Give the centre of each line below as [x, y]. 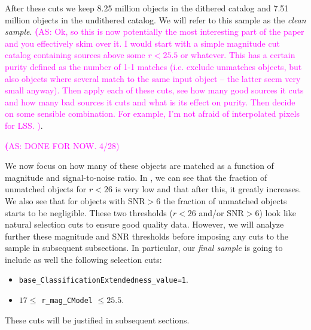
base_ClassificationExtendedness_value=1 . [103, 279]
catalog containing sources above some [75, 55]
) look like [278, 212]
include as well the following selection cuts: [83, 259]
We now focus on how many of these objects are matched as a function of [139, 166]
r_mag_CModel [67, 301]
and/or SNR [221, 212]
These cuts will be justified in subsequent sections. [97, 320]
